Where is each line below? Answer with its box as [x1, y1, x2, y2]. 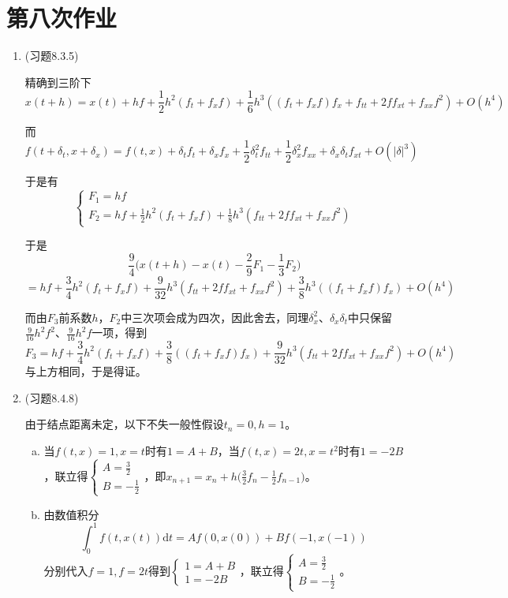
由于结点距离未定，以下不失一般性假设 [24, 416, 224, 432]
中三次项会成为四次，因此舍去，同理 [121, 308, 309, 325]
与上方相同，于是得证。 [24, 363, 147, 379]
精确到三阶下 [24, 73, 92, 90]
